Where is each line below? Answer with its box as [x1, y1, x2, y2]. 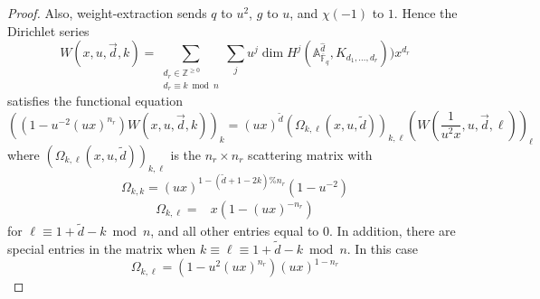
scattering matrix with [248, 145, 373, 164]
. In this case [346, 239, 419, 258]
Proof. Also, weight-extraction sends [7, 4, 207, 22]
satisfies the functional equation [7, 91, 183, 110]
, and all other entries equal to [150, 221, 319, 240]
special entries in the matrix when [7, 239, 196, 258]
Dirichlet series [7, 21, 90, 40]
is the [170, 145, 202, 164]
